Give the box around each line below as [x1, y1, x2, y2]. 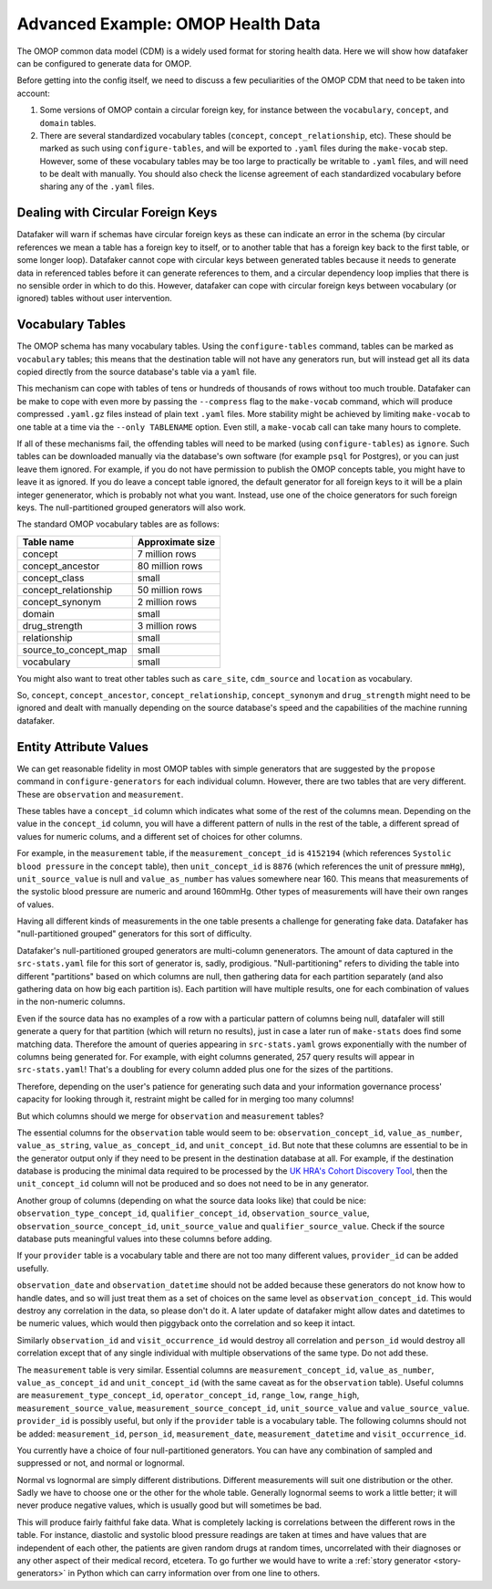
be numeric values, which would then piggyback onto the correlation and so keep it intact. [16, 1318, 355, 1329]
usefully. [16, 1262, 49, 1273]
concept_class [22, 571, 85, 584]
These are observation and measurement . [16, 789, 184, 800]
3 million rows [137, 619, 198, 632]
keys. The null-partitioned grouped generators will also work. [16, 502, 246, 513]
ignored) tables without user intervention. [16, 293, 172, 304]
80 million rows [137, 559, 203, 572]
